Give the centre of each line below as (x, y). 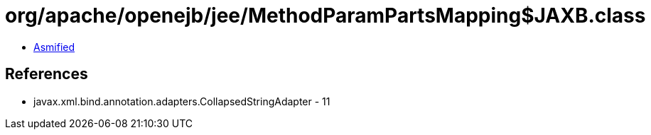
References (47, 74)
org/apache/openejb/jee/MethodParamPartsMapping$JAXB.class (325, 16)
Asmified (54, 47)
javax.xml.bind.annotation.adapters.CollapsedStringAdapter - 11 (182, 101)
